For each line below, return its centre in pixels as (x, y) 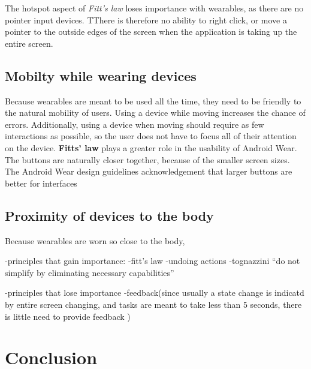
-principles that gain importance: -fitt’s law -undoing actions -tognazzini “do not (153, 261)
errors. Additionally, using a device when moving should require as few (135, 124)
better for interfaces (41, 183)
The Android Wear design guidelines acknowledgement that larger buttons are (149, 171)
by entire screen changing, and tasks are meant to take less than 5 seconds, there (153, 304)
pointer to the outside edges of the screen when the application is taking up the (151, 31)
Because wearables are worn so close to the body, (95, 240)
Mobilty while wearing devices (101, 75)
